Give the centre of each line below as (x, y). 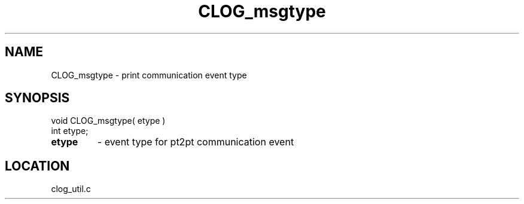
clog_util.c (71, 189)
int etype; (70, 131)
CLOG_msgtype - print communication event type (149, 75)
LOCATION (37, 166)
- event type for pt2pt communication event (196, 142)
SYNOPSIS (37, 98)
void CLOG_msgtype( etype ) (108, 121)
